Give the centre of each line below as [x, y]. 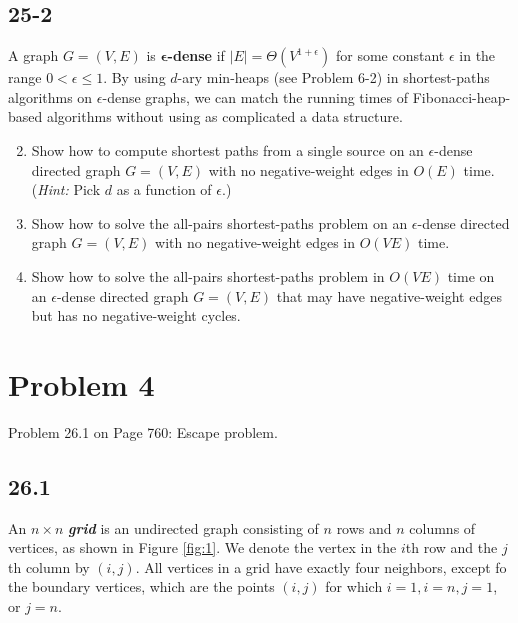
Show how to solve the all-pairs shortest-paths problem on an [219, 222]
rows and [364, 527]
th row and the [451, 547]
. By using [134, 77]
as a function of [164, 189]
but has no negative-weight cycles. [136, 315]
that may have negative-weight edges [389, 295]
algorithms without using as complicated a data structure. [224, 116]
